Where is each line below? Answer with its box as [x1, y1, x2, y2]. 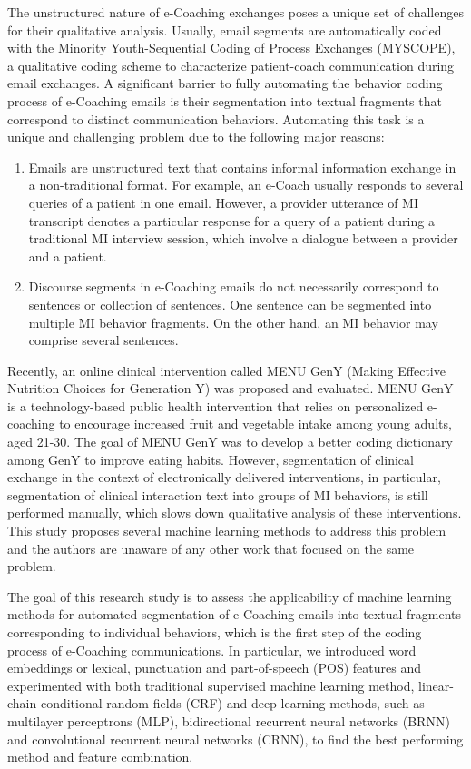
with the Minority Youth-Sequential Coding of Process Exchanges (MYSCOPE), [7, 38, 456, 57]
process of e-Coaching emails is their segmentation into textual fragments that [7, 91, 442, 110]
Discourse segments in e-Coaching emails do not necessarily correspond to [28, 277, 439, 296]
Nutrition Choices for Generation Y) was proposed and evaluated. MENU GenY [7, 379, 454, 398]
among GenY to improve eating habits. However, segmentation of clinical [7, 449, 414, 468]
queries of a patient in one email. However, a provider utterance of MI [28, 192, 418, 212]
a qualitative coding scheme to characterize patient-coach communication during [7, 55, 455, 74]
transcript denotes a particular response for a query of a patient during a [28, 211, 435, 230]
